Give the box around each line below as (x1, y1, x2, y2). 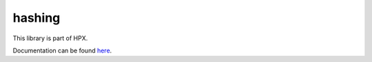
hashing (12, 10, 61, 25)
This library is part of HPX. (12, 34, 88, 42)
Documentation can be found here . (12, 46, 112, 55)
